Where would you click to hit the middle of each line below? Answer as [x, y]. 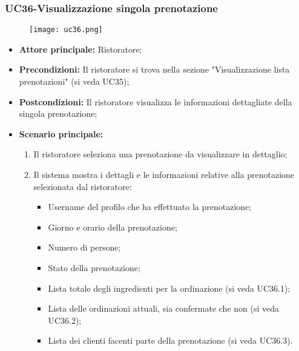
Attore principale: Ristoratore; [80, 49]
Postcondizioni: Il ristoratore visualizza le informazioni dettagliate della [156, 101]
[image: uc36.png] [66, 30]
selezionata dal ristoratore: [83, 186]
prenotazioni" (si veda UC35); [74, 81]
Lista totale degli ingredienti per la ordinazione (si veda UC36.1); [169, 288]
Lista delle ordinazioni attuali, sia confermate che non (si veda [164, 308]
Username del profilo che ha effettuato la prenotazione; [150, 207]
